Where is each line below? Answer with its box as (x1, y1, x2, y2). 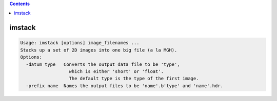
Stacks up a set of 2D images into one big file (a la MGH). (20, 47, 177, 53)
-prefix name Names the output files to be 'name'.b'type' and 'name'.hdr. (26, 83, 223, 89)
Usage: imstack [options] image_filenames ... (20, 40, 140, 46)
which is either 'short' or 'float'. (69, 68, 164, 74)
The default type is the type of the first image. (69, 75, 199, 82)
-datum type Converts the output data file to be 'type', (26, 61, 180, 67)
